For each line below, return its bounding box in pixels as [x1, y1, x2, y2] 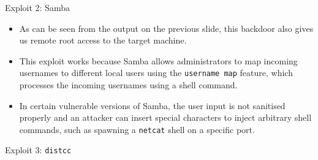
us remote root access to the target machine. [19, 34, 187, 47]
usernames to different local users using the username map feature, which [19, 66, 293, 79]
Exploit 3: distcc [5, 143, 72, 156]
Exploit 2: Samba [5, 1, 70, 13]
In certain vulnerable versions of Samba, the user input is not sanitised [19, 99, 286, 112]
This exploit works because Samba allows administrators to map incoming [19, 54, 298, 67]
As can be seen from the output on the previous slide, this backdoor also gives [19, 21, 314, 34]
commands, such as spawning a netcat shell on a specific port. [19, 123, 255, 135]
